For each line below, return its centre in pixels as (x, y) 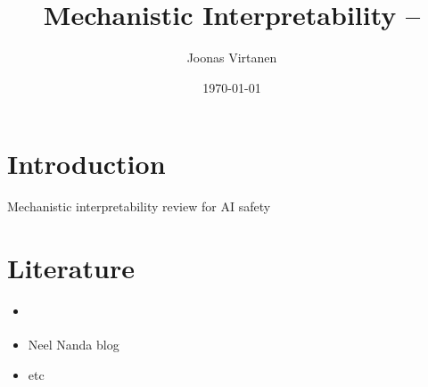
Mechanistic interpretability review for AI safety (139, 206)
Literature (71, 268)
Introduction (86, 164)
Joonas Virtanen (232, 58)
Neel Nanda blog (74, 345)
